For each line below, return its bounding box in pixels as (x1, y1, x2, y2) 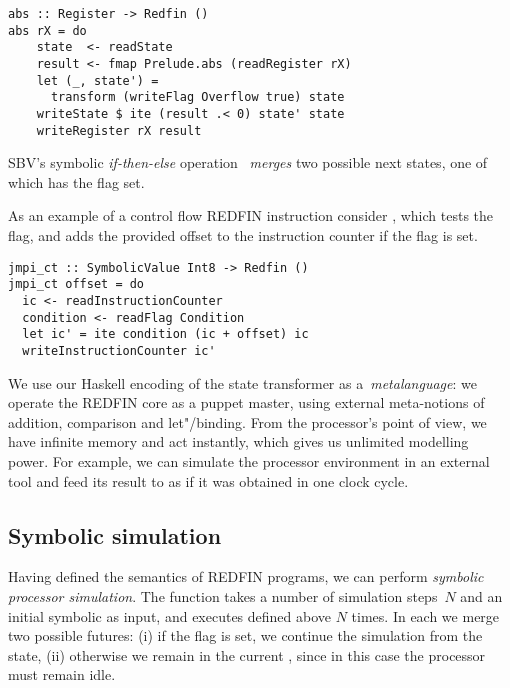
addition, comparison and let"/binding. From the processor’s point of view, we (8, 411, 487, 432)
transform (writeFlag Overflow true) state (50, 90, 345, 105)
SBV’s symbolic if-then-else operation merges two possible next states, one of (8, 152, 488, 173)
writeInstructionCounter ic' (22, 343, 216, 358)
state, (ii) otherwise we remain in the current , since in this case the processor (8, 644, 486, 665)
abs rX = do (8, 23, 87, 38)
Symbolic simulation (8, 519, 222, 550)
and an (460, 585, 503, 606)
